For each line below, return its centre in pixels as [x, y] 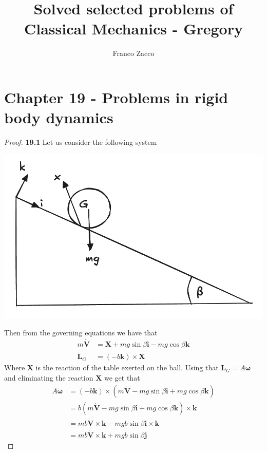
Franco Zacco [133, 53]
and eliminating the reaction [49, 377]
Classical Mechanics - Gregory [133, 29]
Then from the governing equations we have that [81, 333]
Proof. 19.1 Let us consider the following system [81, 142]
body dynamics [59, 117]
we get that [122, 377]
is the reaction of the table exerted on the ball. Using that [127, 367]
